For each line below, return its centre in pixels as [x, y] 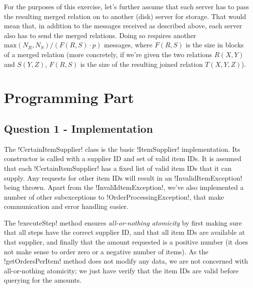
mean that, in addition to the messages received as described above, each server [123, 26]
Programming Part [69, 97]
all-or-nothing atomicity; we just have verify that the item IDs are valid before [121, 270]
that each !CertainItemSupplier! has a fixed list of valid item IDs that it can [118, 168]
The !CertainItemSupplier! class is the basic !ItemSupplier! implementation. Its [122, 149]
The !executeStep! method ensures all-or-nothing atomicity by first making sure [123, 222]
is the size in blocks [215, 45]
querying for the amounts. [43, 280]
